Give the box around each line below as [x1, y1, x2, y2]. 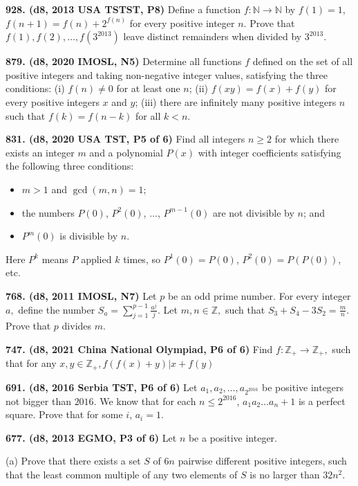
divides [62, 318, 92, 333]
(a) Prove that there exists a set [6, 453, 141, 468]
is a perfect [298, 393, 346, 408]
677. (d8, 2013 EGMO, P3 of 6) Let [6, 430, 177, 444]
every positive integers [6, 94, 100, 109]
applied [81, 251, 112, 266]
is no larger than [249, 467, 320, 481]
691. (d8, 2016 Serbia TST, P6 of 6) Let [6, 379, 198, 394]
